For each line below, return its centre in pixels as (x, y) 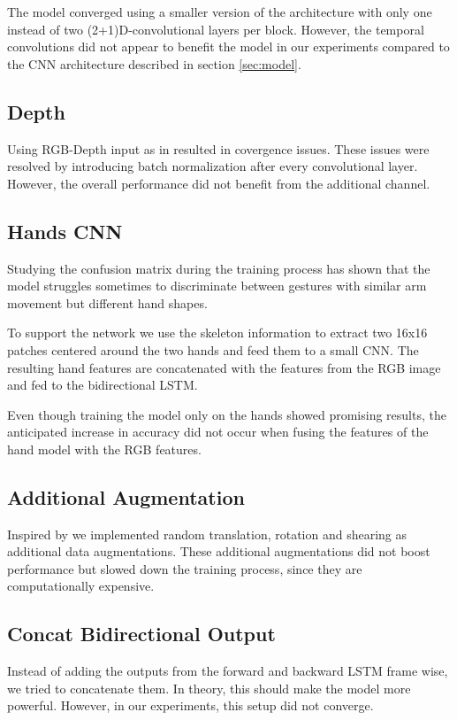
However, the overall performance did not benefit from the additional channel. (219, 183)
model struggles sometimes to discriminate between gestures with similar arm (217, 286)
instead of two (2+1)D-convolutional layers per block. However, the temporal (216, 29)
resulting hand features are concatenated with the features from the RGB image (224, 367)
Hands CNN (65, 231)
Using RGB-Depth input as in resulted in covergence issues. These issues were (218, 148)
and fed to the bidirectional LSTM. (103, 385)
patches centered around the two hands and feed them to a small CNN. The (213, 349)
